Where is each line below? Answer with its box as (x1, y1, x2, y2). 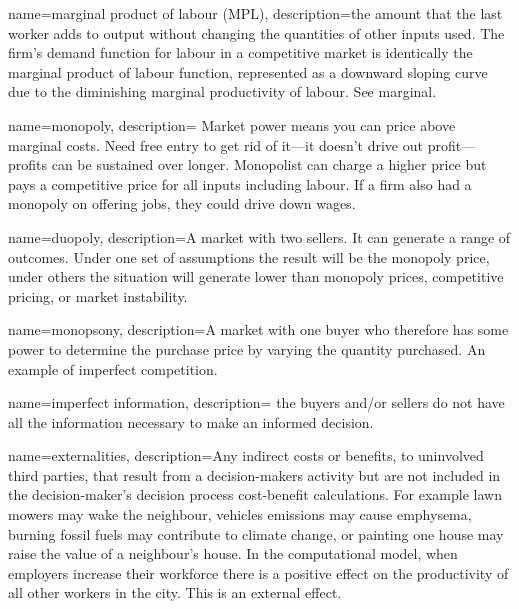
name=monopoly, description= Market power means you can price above (8, 114, 456, 135)
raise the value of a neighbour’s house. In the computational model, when (8, 543, 458, 564)
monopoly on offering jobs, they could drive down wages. (8, 193, 356, 214)
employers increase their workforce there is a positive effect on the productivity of (8, 562, 509, 583)
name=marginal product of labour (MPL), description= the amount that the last (8, 3, 503, 23)
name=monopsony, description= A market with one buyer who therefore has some (8, 319, 509, 340)
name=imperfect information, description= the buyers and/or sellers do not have (8, 392, 505, 413)
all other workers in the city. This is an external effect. (8, 582, 342, 603)
